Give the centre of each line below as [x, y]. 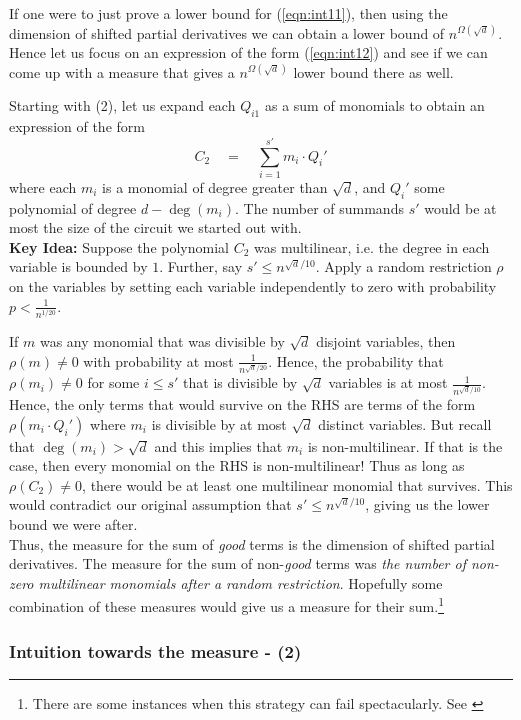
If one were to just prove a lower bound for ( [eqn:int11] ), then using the [228, 13]
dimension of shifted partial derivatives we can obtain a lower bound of [227, 32]
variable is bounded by [78, 266]
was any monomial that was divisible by [162, 341]
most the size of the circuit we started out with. [155, 227]
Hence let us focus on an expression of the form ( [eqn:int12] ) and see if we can [248, 52]
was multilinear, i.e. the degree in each [371, 246]
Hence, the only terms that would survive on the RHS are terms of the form [242, 404]
